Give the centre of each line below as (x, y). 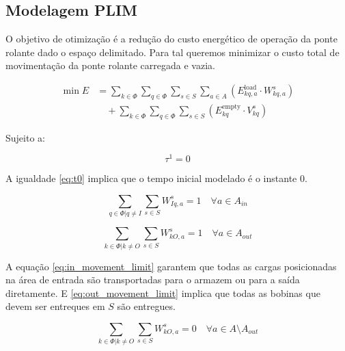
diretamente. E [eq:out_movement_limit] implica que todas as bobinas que (163, 292)
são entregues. (146, 306)
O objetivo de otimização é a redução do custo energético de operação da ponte (171, 39)
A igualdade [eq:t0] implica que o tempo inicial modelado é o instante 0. (156, 178)
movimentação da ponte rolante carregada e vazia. (110, 65)
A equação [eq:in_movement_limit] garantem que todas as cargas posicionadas (171, 266)
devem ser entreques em (55, 306)
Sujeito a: (25, 137)
